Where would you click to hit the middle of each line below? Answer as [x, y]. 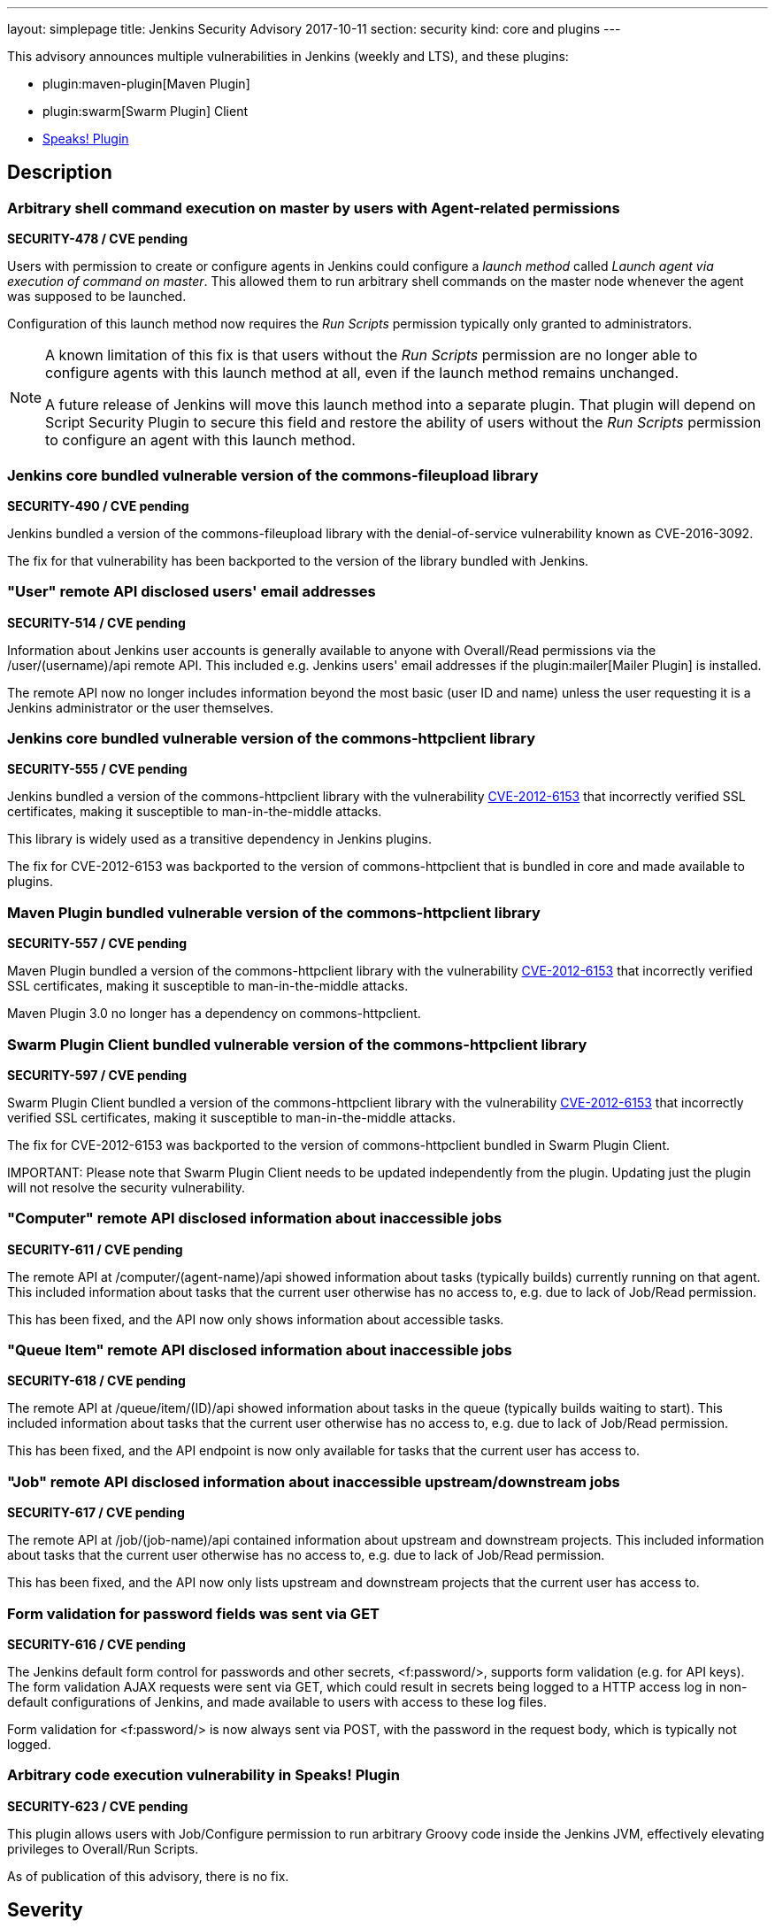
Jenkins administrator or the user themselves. [141, 707]
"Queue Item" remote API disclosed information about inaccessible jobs [260, 1350]
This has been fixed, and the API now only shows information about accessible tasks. [256, 1319]
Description [60, 173]
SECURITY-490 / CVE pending [98, 505]
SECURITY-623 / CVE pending [98, 1806]
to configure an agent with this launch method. [200, 440]
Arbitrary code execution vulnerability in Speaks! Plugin [203, 1775]
